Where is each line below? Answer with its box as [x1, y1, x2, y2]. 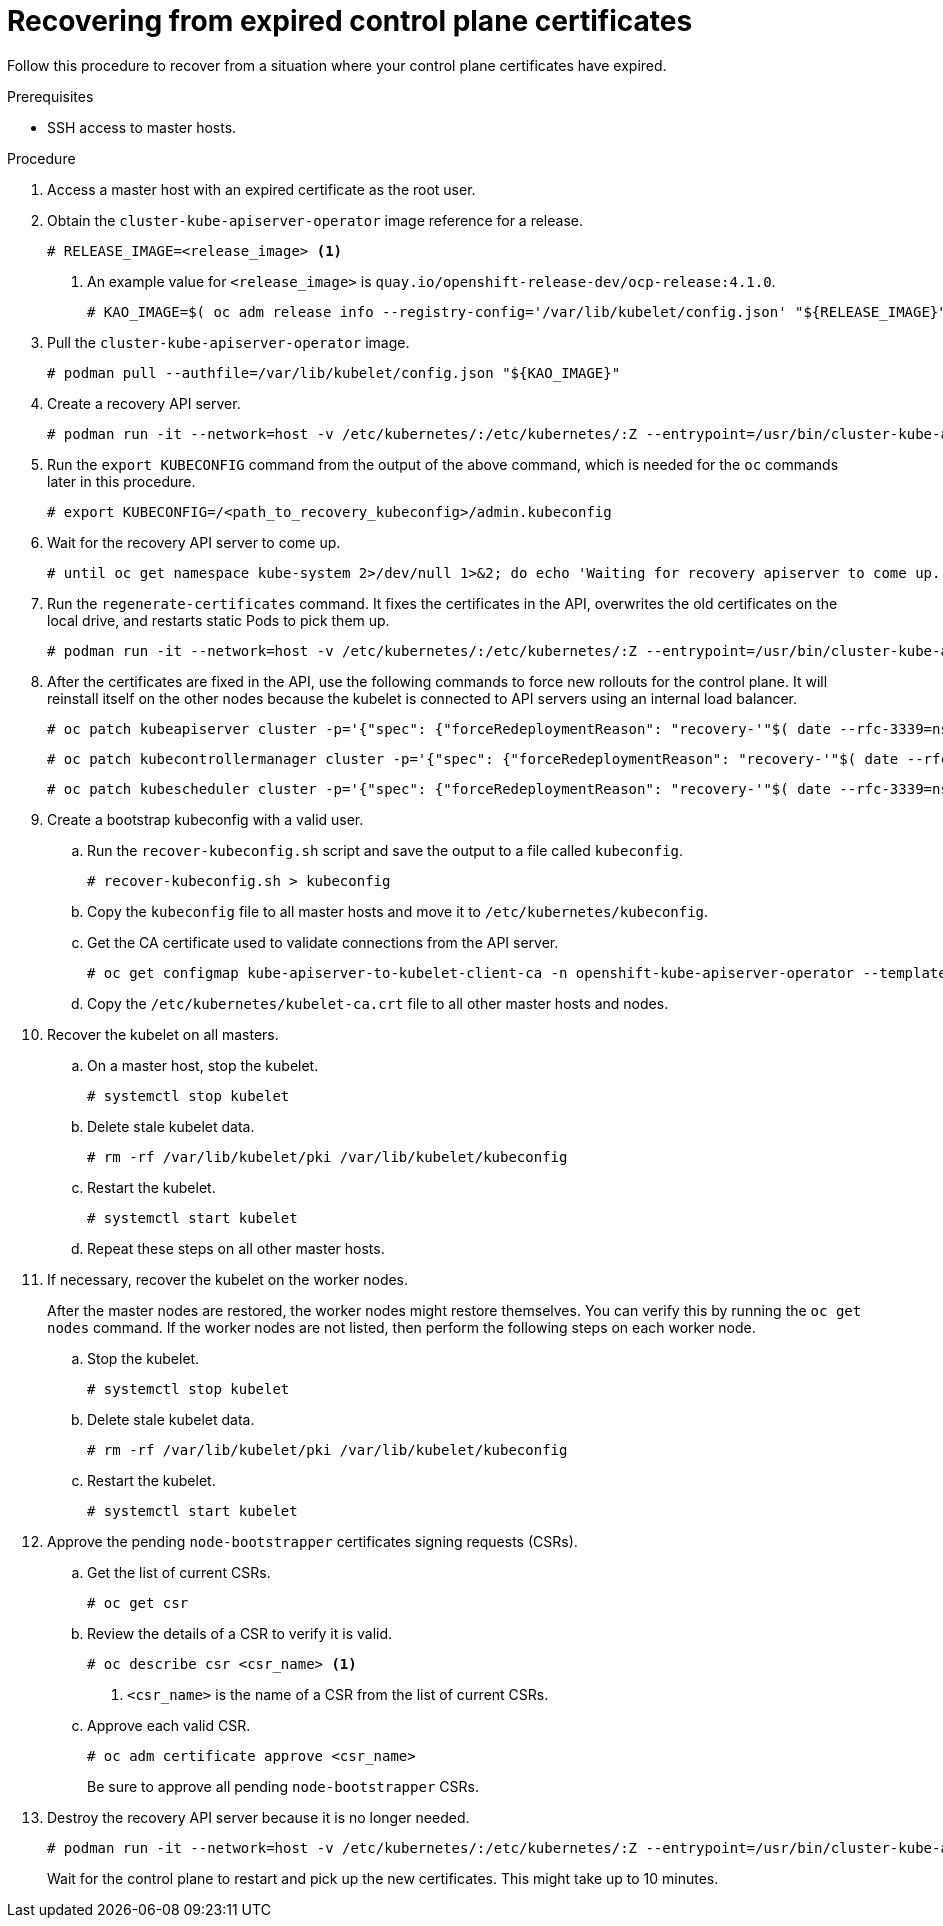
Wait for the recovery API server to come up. [47, 533, 341, 551]
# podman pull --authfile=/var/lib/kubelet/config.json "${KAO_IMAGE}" [47, 364, 621, 381]
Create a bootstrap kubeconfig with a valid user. [47, 810, 364, 828]
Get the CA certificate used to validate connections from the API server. [87, 933, 559, 951]
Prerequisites [7, 87, 94, 105]
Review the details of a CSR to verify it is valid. [87, 1624, 393, 1642]
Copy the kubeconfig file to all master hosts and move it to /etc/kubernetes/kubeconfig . [87, 902, 709, 920]
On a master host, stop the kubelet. [87, 1056, 319, 1074]
